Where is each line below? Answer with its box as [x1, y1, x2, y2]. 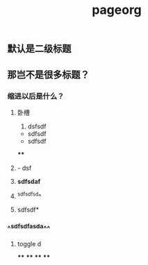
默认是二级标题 [7, 43, 72, 55]
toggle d [17, 240, 42, 248]
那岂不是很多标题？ [7, 69, 90, 80]
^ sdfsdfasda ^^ [7, 223, 51, 234]
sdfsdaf [17, 177, 41, 185]
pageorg [91, 2, 142, 18]
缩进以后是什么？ [7, 91, 65, 101]
